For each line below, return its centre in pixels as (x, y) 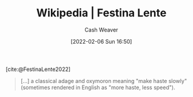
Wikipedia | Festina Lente (101, 13)
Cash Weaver (101, 30)
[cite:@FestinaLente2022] (38, 69)
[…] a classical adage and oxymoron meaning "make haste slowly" (104, 81)
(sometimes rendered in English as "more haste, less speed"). (98, 87)
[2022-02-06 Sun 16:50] (101, 41)
